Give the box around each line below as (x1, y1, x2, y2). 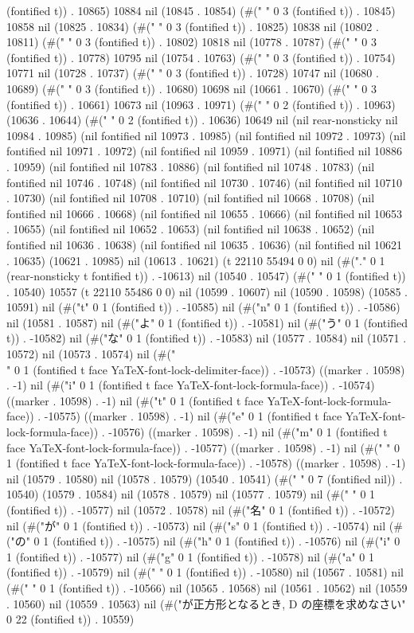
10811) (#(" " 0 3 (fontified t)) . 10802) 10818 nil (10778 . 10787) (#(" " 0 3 (6, 33, 377, 50)
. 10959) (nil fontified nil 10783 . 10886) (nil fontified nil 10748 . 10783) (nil (6, 158, 375, 174)
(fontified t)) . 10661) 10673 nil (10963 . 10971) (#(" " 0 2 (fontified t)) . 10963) (6, 96, 396, 112)
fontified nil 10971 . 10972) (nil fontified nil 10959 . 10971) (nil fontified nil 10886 (6, 143, 403, 159)
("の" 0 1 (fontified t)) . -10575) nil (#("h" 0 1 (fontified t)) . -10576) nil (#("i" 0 (6, 533, 400, 549)
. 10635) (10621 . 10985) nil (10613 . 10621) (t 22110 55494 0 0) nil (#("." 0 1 (6, 252, 385, 268)
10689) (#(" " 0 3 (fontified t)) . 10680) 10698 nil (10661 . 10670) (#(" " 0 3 (6, 80, 377, 96)
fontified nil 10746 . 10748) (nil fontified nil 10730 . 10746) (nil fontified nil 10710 (6, 174, 403, 190)
